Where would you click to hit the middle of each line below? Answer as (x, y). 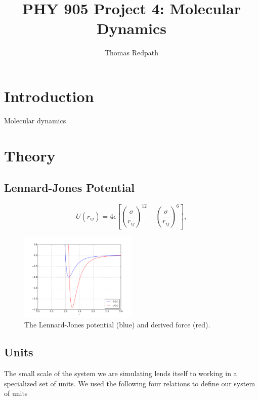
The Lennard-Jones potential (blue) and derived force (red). (117, 325)
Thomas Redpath (132, 53)
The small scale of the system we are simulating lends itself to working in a (121, 373)
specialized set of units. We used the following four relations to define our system (130, 383)
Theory (30, 155)
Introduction (49, 96)
